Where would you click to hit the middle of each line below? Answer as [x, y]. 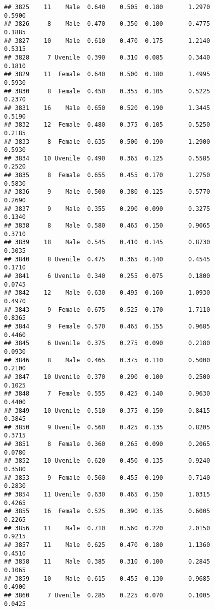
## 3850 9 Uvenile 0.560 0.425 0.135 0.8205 [107, 427]
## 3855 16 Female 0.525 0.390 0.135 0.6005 [107, 511]
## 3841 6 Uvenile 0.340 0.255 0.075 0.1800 [107, 276]
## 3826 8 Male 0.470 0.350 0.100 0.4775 [107, 24]
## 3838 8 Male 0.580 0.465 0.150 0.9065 [107, 226]
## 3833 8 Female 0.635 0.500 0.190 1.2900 [107, 142]
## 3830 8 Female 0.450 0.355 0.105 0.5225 [107, 91]
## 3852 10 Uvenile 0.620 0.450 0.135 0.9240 [107, 461]
